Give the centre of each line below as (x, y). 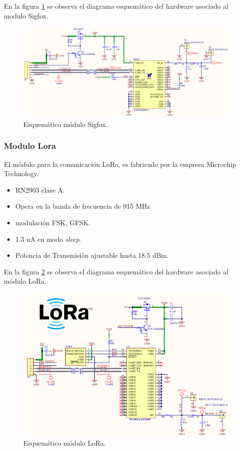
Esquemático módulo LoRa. (65, 443)
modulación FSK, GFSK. (53, 223)
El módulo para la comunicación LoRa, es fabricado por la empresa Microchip (120, 164)
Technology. (21, 173)
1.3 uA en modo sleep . (48, 239)
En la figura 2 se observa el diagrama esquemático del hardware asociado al (116, 271)
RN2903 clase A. (40, 189)
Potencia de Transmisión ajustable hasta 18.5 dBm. (92, 255)
